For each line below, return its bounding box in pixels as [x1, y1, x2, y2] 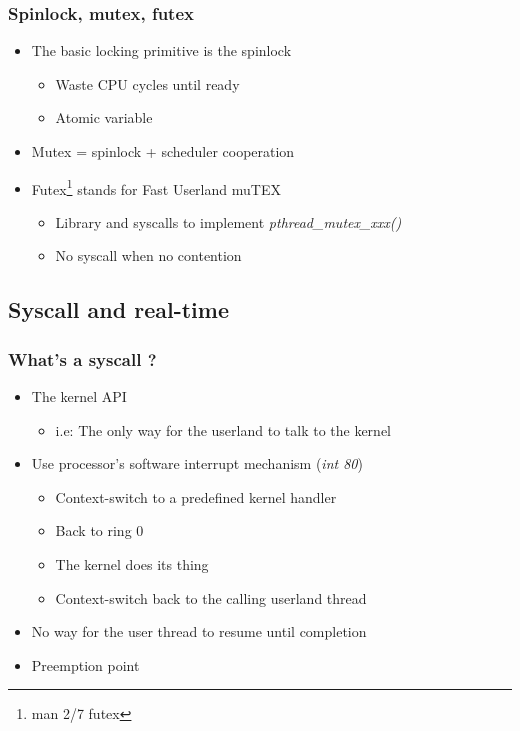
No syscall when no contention [55, 245, 242, 266]
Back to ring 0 [55, 520, 144, 541]
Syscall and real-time [8, 294, 230, 325]
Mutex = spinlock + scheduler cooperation [31, 141, 295, 161]
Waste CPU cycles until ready [55, 73, 240, 94]
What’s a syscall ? [8, 346, 157, 371]
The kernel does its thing [55, 554, 209, 574]
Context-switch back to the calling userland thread [55, 587, 367, 608]
